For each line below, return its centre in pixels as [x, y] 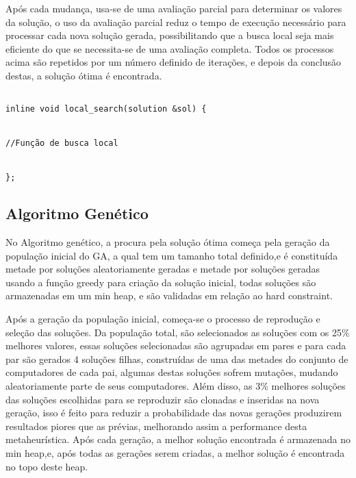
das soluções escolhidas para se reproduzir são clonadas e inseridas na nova [163, 399]
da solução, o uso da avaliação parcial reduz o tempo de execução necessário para [176, 22]
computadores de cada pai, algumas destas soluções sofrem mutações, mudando [172, 372]
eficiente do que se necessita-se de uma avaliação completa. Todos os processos [170, 48]
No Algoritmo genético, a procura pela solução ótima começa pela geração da [168, 242]
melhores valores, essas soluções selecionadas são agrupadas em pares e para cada [176, 345]
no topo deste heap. [47, 466]
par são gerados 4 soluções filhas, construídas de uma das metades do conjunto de [177, 358]
